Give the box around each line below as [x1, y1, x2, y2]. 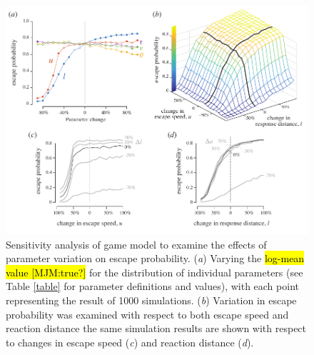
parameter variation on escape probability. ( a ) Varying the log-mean [6, 251, 305, 266]
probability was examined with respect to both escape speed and [6, 306, 289, 321]
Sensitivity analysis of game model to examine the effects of [6, 236, 267, 251]
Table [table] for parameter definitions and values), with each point [6, 279, 299, 294]
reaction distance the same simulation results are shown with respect [6, 321, 307, 336]
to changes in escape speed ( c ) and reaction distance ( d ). [6, 334, 254, 349]
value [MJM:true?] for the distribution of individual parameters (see [6, 264, 303, 279]
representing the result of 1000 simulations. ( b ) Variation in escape [6, 292, 297, 307]
